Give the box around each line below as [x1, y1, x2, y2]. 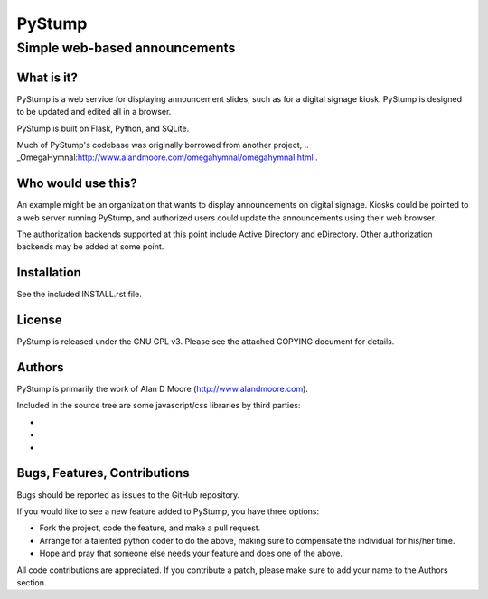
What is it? [16, 70, 79, 85]
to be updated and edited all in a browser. [16, 107, 172, 117]
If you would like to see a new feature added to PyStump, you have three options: [16, 506, 320, 517]
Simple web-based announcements [16, 40, 236, 56]
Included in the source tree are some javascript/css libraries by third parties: [16, 400, 301, 411]
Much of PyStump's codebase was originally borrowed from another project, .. [16, 139, 309, 150]
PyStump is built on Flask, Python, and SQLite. [16, 123, 190, 134]
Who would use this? [16, 176, 137, 192]
